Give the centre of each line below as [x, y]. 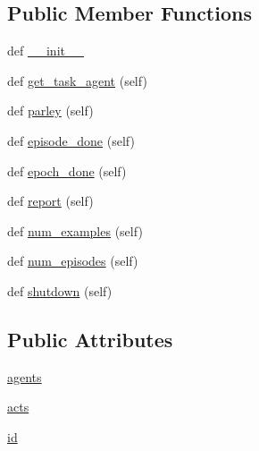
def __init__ [46, 51]
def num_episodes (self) [73, 261]
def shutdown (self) [60, 290]
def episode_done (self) [71, 140]
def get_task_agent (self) [77, 80]
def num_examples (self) [75, 230]
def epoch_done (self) [67, 170]
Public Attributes [90, 339]
